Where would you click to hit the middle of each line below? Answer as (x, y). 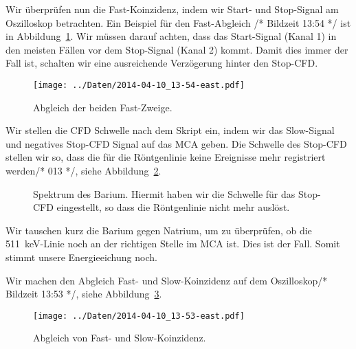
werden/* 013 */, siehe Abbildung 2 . (84, 170)
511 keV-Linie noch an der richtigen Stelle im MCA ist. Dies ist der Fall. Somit (173, 244)
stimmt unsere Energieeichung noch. (81, 257)
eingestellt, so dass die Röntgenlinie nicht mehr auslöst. (173, 207)
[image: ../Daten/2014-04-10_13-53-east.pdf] (139, 316)
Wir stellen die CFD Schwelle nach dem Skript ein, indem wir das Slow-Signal (170, 130)
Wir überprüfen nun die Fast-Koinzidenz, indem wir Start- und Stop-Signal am (172, 9)
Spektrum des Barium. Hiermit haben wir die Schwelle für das (164, 193)
